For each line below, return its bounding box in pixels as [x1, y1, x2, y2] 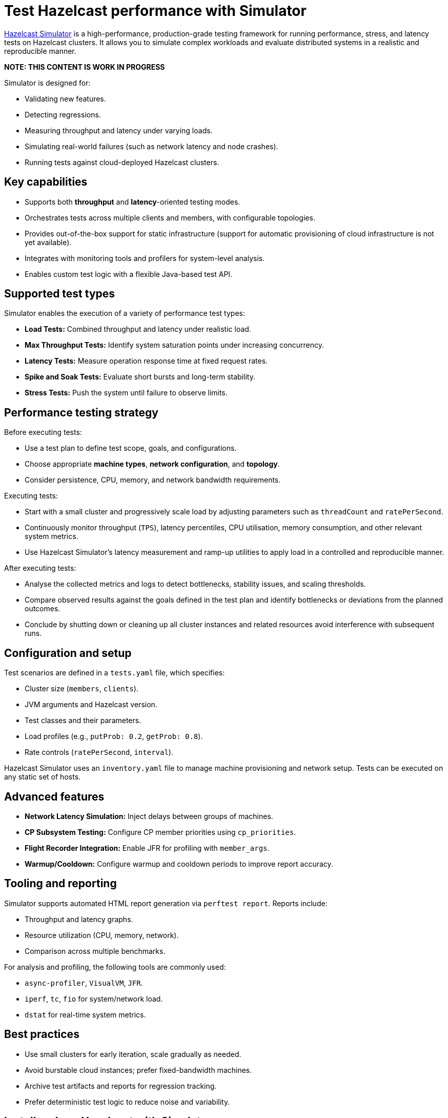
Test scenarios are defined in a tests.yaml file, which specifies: [4, 668, 225, 677]
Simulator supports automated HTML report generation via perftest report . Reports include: [4, 899, 328, 908]
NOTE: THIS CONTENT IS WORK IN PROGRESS [4, 62, 165, 71]
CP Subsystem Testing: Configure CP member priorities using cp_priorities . [25, 827, 296, 836]
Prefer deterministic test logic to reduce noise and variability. [25, 1097, 230, 1106]
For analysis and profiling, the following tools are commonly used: [4, 962, 226, 971]
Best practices [4, 1028, 79, 1041]
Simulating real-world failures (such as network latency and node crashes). [25, 142, 278, 151]
